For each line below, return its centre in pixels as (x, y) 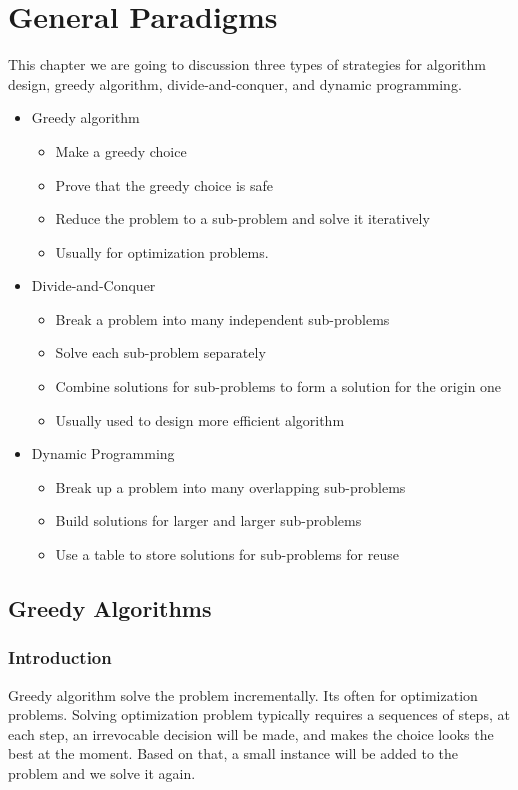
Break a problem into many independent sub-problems (222, 318)
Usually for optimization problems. (162, 251)
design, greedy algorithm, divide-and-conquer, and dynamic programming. (235, 83)
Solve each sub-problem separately (160, 352)
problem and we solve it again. (102, 773)
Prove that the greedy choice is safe (164, 184)
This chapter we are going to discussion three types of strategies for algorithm (247, 64)
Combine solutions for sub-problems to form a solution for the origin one (278, 386)
